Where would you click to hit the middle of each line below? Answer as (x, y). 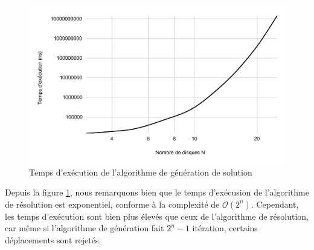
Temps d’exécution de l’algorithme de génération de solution (141, 172)
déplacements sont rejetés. (53, 240)
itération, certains (225, 228)
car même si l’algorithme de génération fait (85, 228)
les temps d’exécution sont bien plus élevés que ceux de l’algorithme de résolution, (157, 216)
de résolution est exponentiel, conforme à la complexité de (112, 204)
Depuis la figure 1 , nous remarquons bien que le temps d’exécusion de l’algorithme (157, 192)
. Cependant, (275, 204)
